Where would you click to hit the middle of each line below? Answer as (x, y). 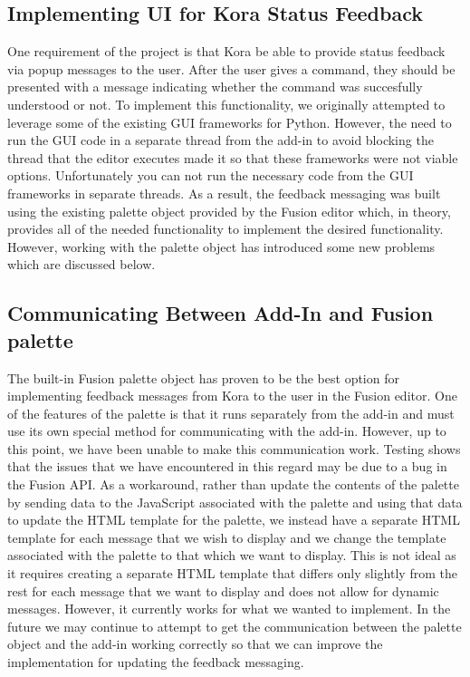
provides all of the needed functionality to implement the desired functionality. (225, 229)
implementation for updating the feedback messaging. (156, 662)
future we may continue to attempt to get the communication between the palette (235, 626)
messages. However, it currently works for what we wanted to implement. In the (229, 609)
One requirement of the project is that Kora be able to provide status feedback (226, 51)
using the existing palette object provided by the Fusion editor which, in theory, (229, 211)
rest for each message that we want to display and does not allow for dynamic (223, 590)
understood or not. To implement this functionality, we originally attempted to (226, 104)
